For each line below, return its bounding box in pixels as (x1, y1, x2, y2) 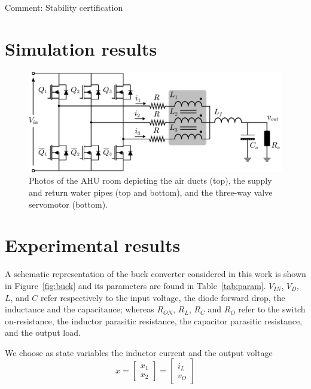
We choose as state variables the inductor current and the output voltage (5, 346, 273, 358)
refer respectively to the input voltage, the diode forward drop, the (41, 291, 285, 303)
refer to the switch (238, 303, 306, 315)
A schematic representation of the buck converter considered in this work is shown (5, 268, 306, 280)
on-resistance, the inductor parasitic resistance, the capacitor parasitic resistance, (5, 314, 303, 327)
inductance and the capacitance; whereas (5, 303, 154, 315)
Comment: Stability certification (5, 1, 123, 13)
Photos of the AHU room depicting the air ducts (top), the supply (29, 174, 272, 187)
